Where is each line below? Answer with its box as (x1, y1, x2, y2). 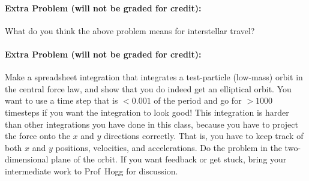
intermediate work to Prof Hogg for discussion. (5, 164, 178, 177)
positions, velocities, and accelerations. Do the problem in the (55, 141, 282, 153)
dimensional (5, 153, 49, 165)
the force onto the (5, 129, 70, 142)
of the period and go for (154, 94, 242, 107)
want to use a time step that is (5, 94, 118, 107)
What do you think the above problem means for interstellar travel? (5, 24, 255, 37)
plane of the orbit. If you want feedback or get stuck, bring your (51, 153, 287, 165)
